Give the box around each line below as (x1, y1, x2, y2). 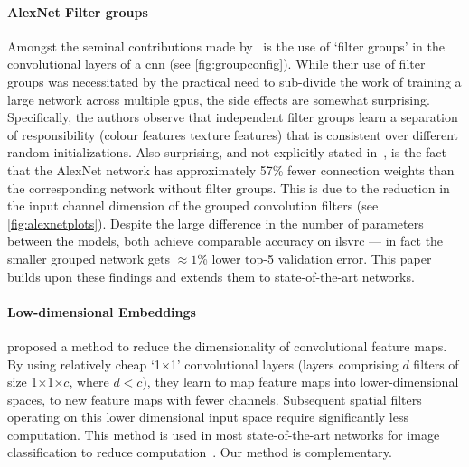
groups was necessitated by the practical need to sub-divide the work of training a (7, 71, 462, 90)
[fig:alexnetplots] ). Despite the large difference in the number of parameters (7, 213, 424, 232)
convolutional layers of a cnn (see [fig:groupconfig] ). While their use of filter (7, 54, 426, 73)
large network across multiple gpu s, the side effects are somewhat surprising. (7, 89, 430, 108)
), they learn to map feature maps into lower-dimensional (142, 372, 459, 391)
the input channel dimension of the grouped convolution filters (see (7, 196, 379, 215)
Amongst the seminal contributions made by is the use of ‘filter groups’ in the (7, 36, 445, 55)
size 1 (7, 372, 38, 391)
